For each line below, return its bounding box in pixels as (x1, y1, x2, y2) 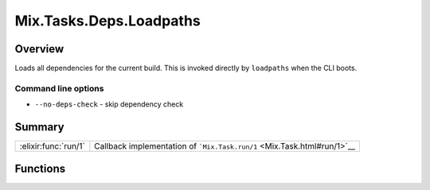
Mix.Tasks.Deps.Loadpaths (14, 12, 201, 29)
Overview (14, 42, 64, 56)
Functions (14, 161, 66, 175)
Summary (14, 120, 64, 134)
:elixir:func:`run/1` (19, 141, 85, 152)
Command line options (14, 83, 104, 94)
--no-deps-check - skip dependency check (34, 99, 184, 109)
